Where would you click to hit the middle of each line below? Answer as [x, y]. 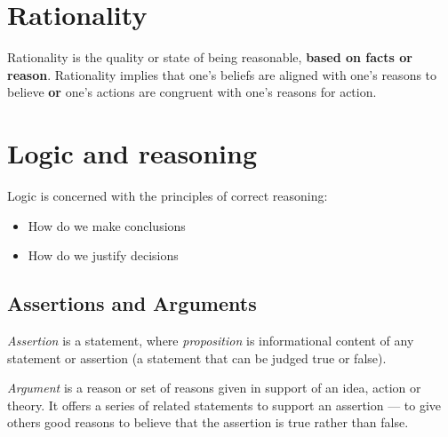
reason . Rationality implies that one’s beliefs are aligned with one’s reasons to [222, 74]
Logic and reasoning [132, 153]
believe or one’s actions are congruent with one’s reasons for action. [192, 92]
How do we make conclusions [107, 225]
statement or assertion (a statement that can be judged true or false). [197, 358]
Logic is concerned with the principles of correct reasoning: [168, 196]
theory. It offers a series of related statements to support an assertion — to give [224, 405]
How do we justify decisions [103, 255]
